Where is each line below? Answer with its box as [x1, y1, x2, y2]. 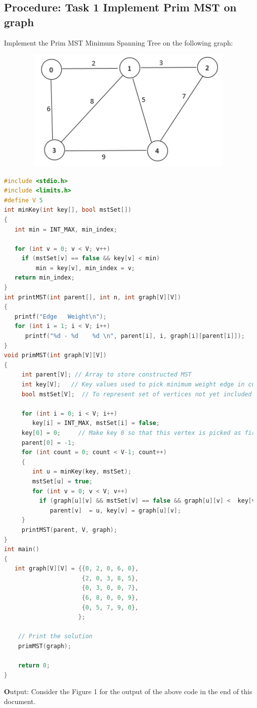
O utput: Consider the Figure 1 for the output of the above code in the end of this [4, 686, 253, 697]
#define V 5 [4, 196, 43, 204]
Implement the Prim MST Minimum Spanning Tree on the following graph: [4, 37, 233, 47]
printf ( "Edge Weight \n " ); [14, 313, 107, 320]
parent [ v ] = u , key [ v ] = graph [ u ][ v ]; [50, 507, 181, 514]
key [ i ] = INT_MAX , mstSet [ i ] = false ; [32, 420, 160, 427]
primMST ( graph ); [18, 643, 72, 650]
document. [4, 696, 36, 707]
